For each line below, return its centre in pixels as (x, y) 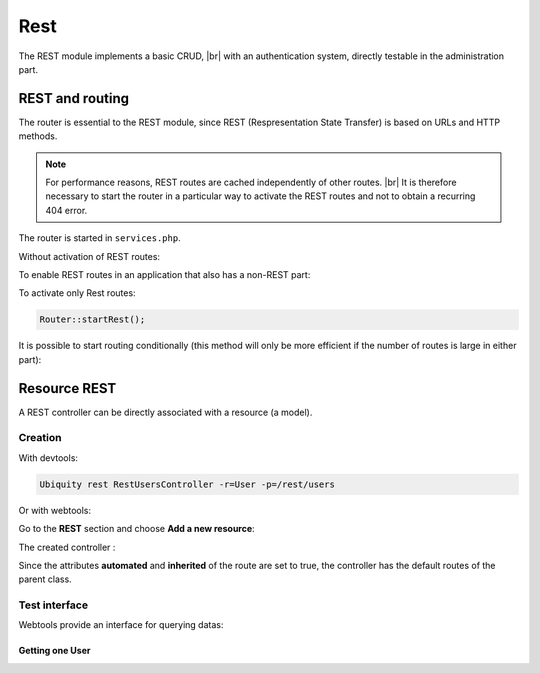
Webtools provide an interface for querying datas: (121, 625)
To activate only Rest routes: (77, 293)
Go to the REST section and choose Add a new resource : (136, 529)
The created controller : (67, 547)
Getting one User (54, 651)
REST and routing (74, 98)
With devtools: (48, 457)
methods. (38, 136)
